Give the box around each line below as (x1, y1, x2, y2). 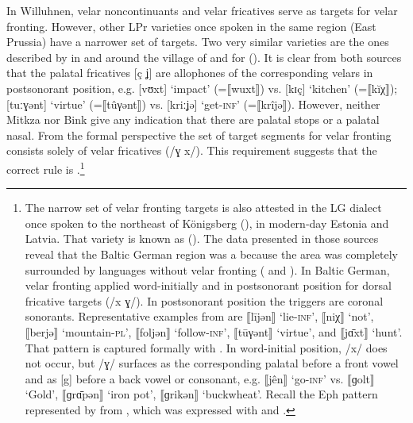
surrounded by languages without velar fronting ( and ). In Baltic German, (25, 261, 390, 278)
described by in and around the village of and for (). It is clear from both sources (6, 48, 402, 65)
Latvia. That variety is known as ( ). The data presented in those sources (25, 230, 379, 247)
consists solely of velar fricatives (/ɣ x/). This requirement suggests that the (6, 142, 377, 159)
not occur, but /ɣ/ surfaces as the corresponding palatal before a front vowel (25, 355, 399, 371)
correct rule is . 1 (6, 158, 85, 177)
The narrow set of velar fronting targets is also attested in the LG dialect (25, 199, 382, 216)
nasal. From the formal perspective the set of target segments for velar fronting (6, 126, 392, 143)
